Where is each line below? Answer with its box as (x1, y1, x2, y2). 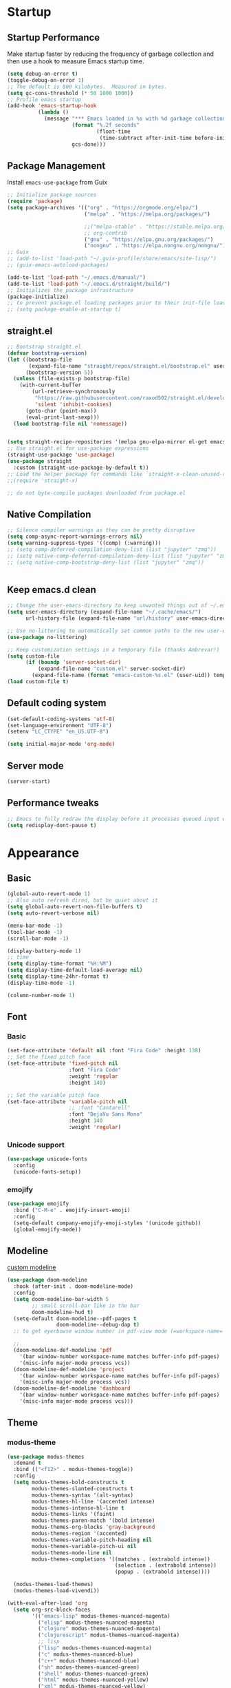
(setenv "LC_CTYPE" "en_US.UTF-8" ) (7, 728, 109, 736)
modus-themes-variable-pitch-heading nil (32, 1536, 153, 1543)
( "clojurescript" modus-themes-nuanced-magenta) (37, 1632, 180, 1639)
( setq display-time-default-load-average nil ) (7, 967, 143, 974)
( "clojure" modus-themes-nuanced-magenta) (37, 1625, 162, 1632)
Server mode (7, 760, 64, 771)
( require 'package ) (7, 198, 63, 205)
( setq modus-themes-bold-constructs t (13, 1479, 125, 1486)
